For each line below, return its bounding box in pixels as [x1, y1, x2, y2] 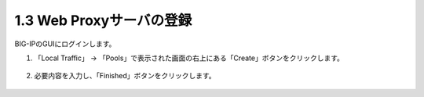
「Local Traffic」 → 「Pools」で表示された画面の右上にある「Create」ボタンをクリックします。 [34, 53, 345, 63]
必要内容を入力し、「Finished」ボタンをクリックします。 [34, 71, 216, 81]
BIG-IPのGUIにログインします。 [14, 39, 116, 48]
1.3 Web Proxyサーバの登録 [14, 12, 192, 29]
